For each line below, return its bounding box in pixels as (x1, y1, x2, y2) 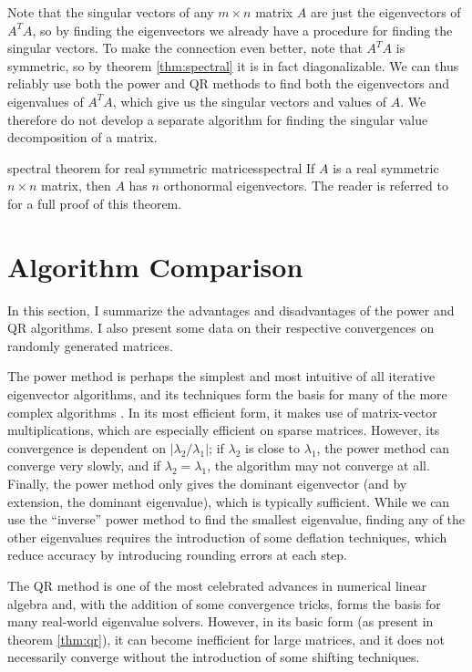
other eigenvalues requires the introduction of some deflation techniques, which (7, 527, 447, 546)
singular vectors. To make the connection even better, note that (7, 38, 363, 57)
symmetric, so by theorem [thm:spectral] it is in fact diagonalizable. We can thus (7, 56, 459, 75)
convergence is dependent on (7, 438, 166, 457)
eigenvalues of (7, 91, 84, 110)
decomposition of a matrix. (7, 128, 158, 147)
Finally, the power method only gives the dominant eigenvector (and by (7, 474, 407, 492)
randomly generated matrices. (7, 336, 173, 355)
